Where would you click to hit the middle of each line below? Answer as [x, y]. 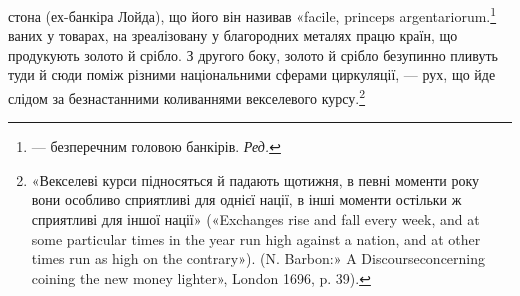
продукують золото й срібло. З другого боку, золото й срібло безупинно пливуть [253, 54]
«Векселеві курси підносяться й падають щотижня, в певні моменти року [255, 179]
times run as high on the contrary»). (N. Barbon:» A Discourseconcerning [258, 258]
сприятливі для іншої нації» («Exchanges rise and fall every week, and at [255, 219]
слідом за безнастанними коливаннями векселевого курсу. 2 [187, 96]
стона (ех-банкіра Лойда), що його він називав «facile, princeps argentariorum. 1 [252, 14]
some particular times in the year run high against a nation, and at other [256, 238]
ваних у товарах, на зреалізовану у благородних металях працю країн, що [233, 35]
